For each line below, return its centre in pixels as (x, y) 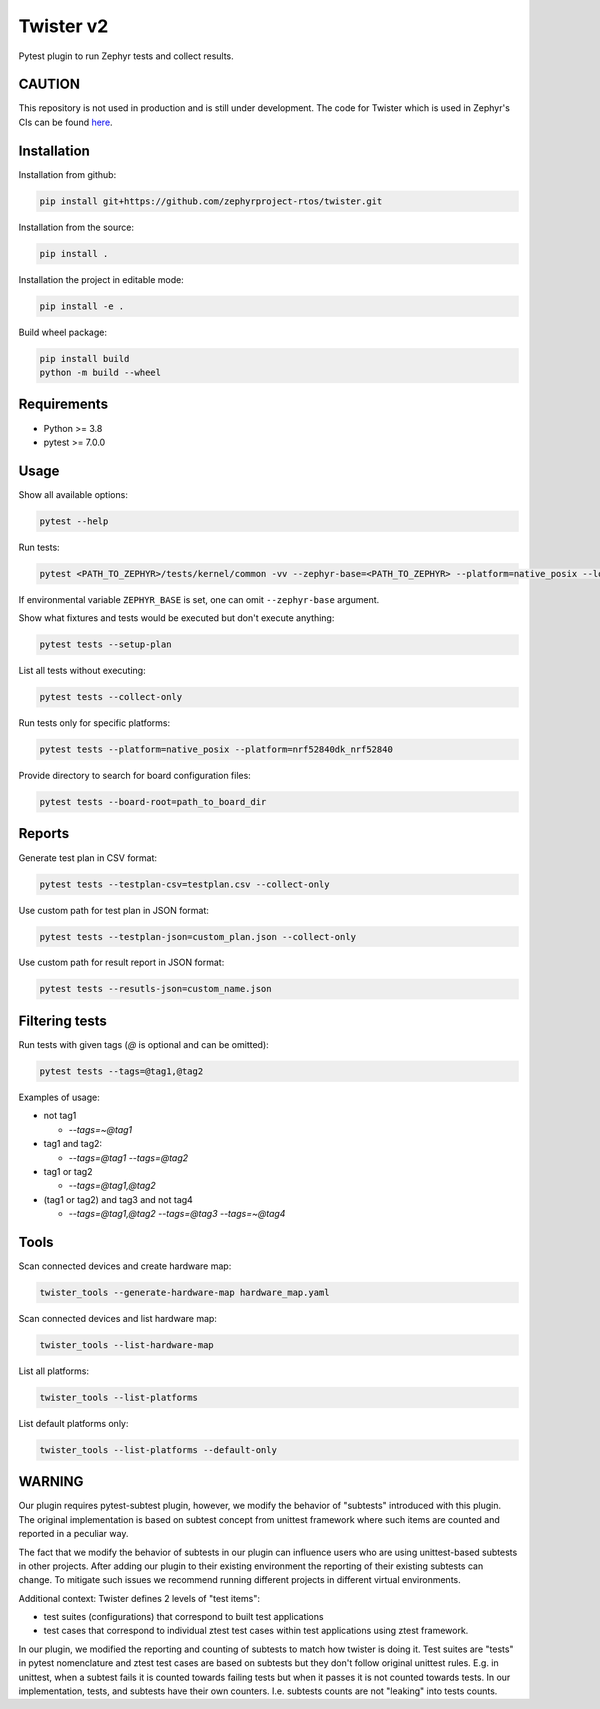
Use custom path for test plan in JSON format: (114, 910)
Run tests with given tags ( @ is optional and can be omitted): (143, 1044)
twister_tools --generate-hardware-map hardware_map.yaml (184, 1292)
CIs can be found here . (66, 122)
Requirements (63, 404)
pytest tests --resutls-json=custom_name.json (155, 989)
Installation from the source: (76, 227)
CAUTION (49, 84)
